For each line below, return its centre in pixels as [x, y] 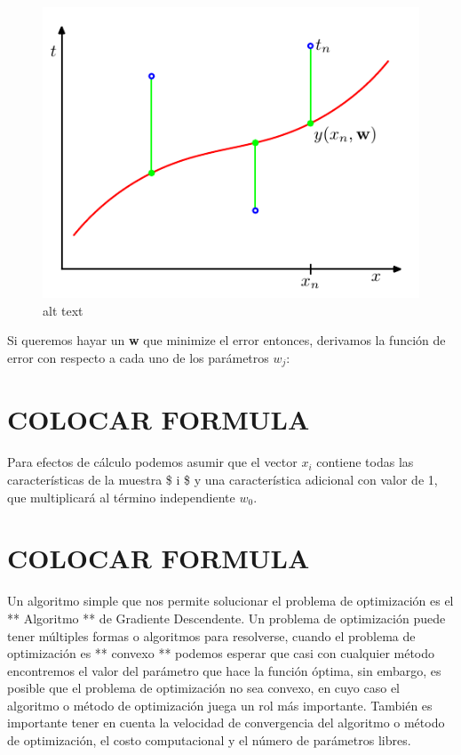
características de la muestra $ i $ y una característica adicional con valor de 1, [223, 479]
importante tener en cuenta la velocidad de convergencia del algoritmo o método [226, 723]
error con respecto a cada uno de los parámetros [138, 357]
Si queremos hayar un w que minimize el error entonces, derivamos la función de [227, 340]
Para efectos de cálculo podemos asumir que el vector [152, 462]
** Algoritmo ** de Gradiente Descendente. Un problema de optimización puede [227, 618]
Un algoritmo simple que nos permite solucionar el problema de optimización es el [230, 601]
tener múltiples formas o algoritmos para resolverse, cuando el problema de [211, 635]
